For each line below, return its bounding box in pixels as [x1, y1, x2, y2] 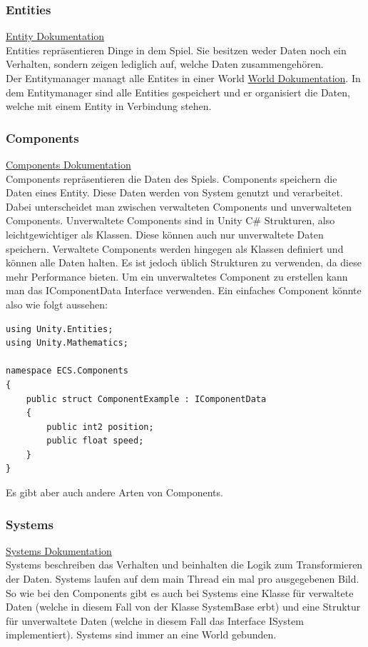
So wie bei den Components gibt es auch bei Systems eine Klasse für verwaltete [6, 585, 354, 600]
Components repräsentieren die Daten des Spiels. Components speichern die [6, 171, 337, 186]
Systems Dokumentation [6, 543, 112, 558]
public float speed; [46, 436, 144, 446]
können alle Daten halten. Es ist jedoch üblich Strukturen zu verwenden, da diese [6, 255, 362, 270]
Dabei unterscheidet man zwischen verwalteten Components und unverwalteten [6, 199, 352, 214]
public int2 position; [46, 421, 154, 432]
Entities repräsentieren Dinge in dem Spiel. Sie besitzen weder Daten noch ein [6, 42, 347, 57]
